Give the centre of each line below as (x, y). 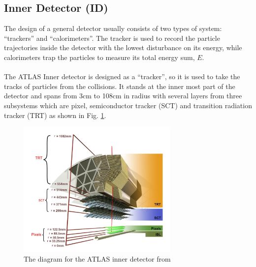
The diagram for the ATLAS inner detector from (97, 258)
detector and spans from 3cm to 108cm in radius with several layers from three (123, 96)
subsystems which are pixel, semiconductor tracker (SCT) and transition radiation (128, 105)
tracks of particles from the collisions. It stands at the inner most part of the (120, 86)
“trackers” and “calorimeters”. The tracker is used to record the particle (112, 38)
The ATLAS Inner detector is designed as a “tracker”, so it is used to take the (122, 76)
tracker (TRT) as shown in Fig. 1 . (55, 115)
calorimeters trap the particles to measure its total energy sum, (99, 57)
